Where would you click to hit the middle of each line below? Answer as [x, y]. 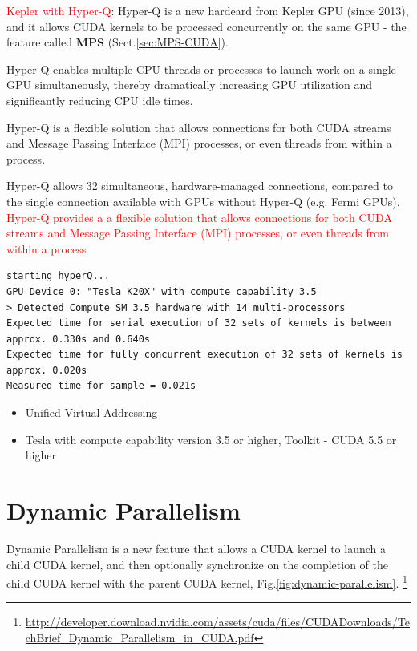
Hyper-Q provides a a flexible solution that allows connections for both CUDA [199, 217]
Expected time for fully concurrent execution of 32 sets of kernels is [204, 355]
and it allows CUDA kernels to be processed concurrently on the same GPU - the [206, 26]
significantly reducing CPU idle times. [100, 100]
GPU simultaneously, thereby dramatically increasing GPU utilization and [189, 85]
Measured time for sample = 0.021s [101, 386]
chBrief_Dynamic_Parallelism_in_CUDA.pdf [140, 637]
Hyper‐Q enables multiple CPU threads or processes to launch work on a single [201, 69]
